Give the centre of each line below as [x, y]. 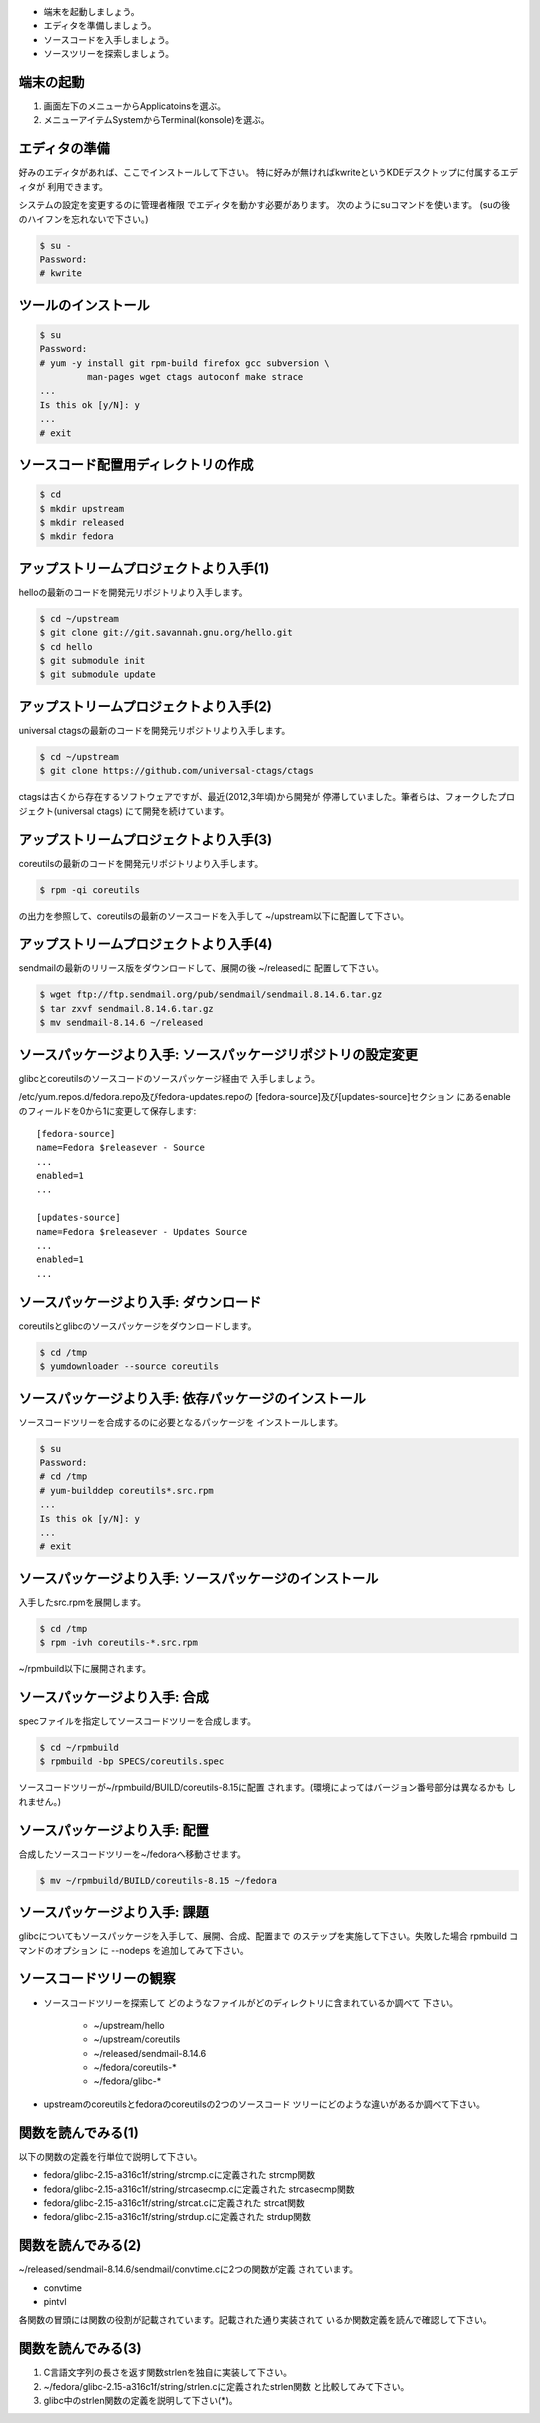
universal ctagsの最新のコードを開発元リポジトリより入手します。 [154, 730]
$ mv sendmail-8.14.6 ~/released [121, 1023]
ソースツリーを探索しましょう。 [109, 54]
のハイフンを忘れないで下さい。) [83, 219]
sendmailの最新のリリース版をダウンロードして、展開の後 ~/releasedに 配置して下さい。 [201, 968]
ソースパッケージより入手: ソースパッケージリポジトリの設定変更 [218, 1054]
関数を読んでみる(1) [78, 2132]
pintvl [55, 2302]
